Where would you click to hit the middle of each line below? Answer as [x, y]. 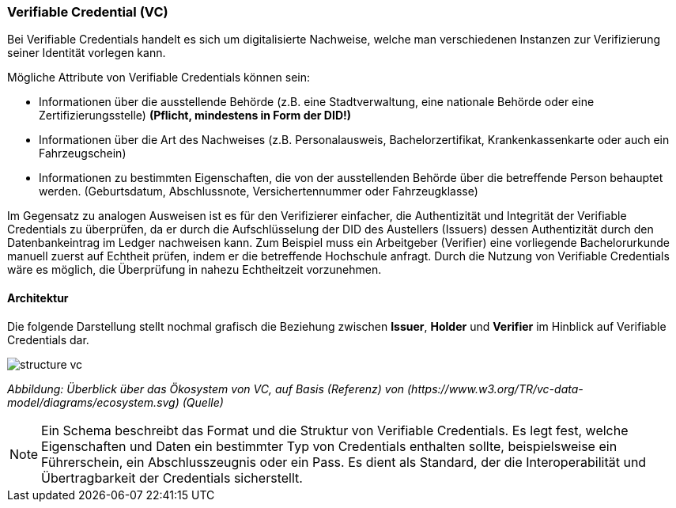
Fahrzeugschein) [83, 154]
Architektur [38, 298]
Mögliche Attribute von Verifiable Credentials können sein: [159, 78]
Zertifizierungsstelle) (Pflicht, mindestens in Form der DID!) [195, 116]
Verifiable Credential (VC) [88, 12]
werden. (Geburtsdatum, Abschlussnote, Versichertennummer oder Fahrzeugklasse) [259, 191]
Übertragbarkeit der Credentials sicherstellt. [172, 478]
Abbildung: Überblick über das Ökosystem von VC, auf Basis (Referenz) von [206, 389]
